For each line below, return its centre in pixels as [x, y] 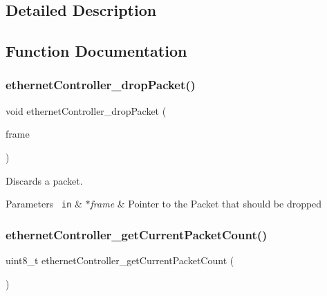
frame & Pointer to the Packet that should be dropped [206, 204]
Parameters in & [44, 204]
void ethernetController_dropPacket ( [86, 110]
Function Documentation [96, 51]
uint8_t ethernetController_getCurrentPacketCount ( [120, 260]
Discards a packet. [44, 180]
